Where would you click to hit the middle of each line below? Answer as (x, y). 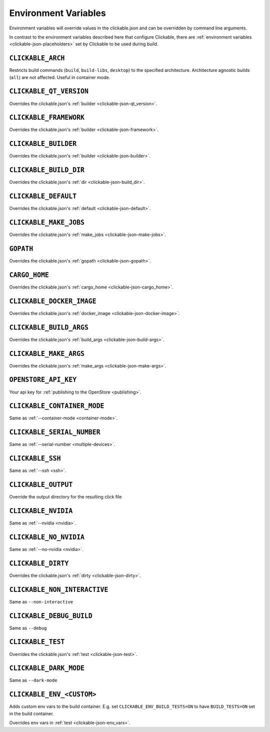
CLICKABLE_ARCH (37, 58)
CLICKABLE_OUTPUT (41, 485)
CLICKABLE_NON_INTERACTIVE (59, 589)
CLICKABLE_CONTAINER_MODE (57, 406)
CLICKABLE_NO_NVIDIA (47, 537)
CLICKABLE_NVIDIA (41, 511)
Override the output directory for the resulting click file (65, 497)
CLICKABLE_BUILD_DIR (47, 170)
